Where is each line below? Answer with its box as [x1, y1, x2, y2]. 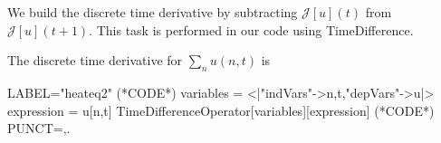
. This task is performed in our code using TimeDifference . [89, 20, 414, 39]
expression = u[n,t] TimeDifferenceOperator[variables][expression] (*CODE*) [7, 100, 435, 119]
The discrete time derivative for [7, 51, 183, 70]
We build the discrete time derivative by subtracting [7, 3, 298, 21]
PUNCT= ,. [7, 119, 71, 138]
